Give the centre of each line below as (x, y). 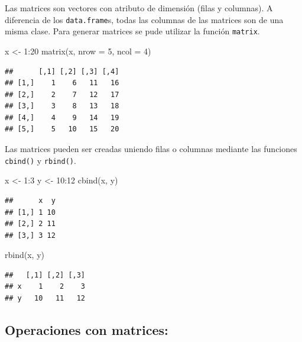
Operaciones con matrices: (87, 330)
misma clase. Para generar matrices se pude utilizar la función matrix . (132, 31)
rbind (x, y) (25, 255)
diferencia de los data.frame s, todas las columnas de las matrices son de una (144, 19)
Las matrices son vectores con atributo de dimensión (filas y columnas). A (139, 8)
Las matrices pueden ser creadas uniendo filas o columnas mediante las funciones (151, 149)
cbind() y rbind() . (40, 160)
